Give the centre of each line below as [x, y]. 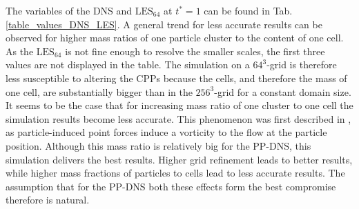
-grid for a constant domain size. [283, 91]
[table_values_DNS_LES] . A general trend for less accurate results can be [164, 24]
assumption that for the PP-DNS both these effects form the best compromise [171, 186]
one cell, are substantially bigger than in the [99, 91]
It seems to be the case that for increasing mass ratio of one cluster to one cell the [179, 105]
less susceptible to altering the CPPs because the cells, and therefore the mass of [176, 78]
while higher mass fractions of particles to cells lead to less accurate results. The [175, 173]
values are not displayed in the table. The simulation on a [128, 64]
